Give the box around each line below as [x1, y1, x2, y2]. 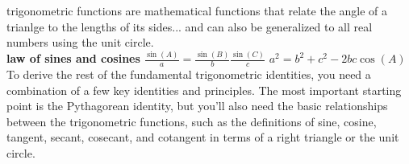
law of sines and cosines [6, 50, 140, 67]
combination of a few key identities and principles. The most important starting [6, 81, 402, 98]
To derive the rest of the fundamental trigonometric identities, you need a [6, 65, 371, 82]
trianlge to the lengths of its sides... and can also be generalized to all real [6, 18, 373, 35]
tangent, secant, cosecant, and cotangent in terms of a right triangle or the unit [6, 129, 399, 146]
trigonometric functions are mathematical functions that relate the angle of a [6, 2, 388, 18]
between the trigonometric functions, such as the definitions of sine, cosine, [6, 113, 377, 129]
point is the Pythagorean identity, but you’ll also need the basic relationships [6, 97, 388, 114]
